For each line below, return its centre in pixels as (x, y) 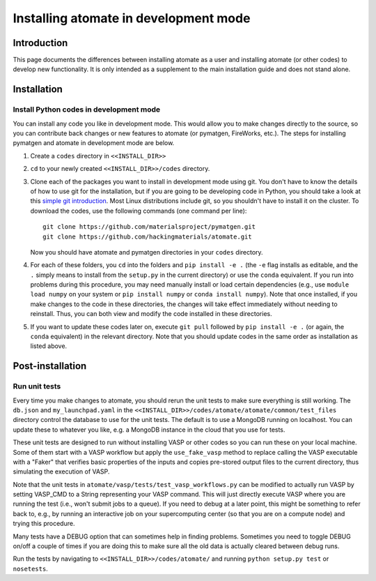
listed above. (49, 346)
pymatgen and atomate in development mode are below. (94, 143)
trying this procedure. (44, 524)
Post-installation (50, 366)
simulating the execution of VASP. (61, 471)
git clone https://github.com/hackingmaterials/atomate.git (147, 236)
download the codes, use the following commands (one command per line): (139, 211)
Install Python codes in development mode (87, 110)
